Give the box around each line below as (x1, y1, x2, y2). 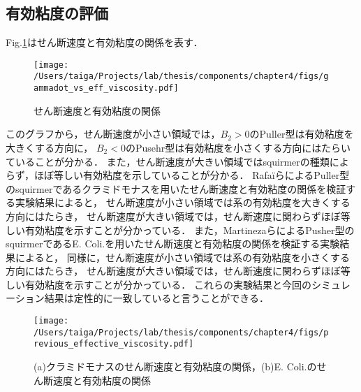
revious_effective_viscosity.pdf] (34, 339, 194, 349)
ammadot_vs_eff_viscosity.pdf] (34, 83, 179, 94)
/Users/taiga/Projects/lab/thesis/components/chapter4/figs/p (34, 327, 329, 337)
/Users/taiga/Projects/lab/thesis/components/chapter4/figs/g (34, 71, 329, 82)
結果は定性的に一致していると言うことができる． (44, 291, 270, 305)
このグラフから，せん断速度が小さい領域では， (6, 126, 221, 141)
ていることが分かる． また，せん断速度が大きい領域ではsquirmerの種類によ (6, 154, 349, 168)
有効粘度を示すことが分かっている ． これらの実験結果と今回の (24, 277, 311, 291)
